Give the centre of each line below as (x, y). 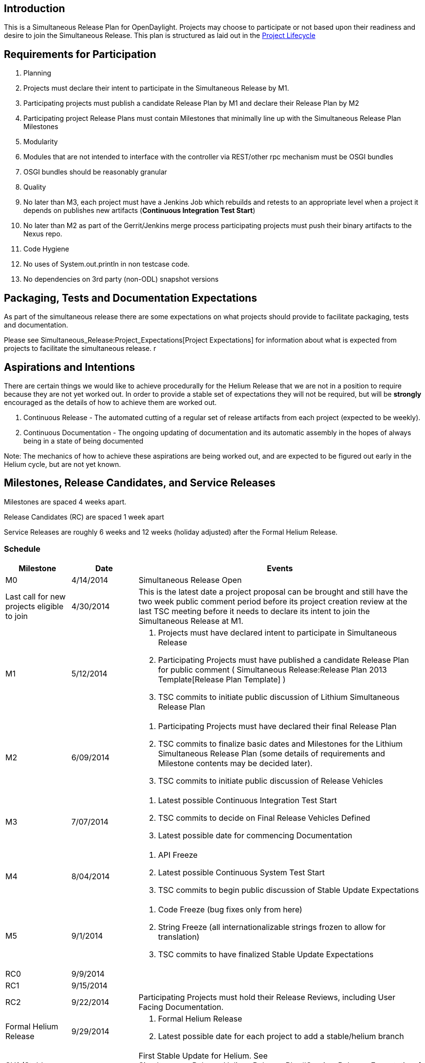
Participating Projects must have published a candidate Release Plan (283, 660)
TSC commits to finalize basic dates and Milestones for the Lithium (280, 744)
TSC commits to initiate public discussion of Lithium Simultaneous (279, 697)
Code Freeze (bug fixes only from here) (230, 909)
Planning (37, 73)
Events (280, 568)
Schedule (22, 549)
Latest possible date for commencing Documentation (255, 835)
